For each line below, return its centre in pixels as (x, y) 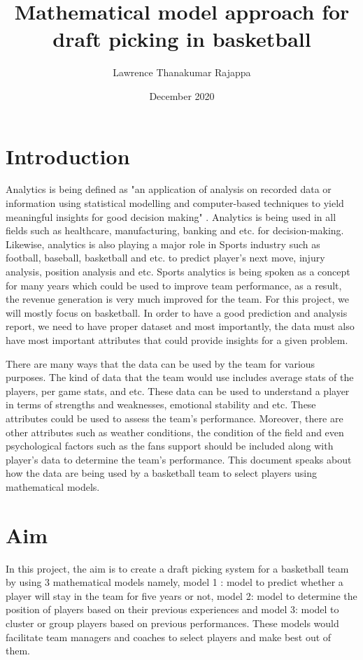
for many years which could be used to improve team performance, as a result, (174, 285)
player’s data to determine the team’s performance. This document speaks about (179, 459)
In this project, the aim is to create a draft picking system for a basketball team (177, 568)
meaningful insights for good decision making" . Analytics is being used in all (171, 216)
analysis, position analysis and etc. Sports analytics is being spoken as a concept (178, 271)
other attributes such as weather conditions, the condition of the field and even (175, 432)
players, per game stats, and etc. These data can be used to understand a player (178, 390)
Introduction (68, 156)
